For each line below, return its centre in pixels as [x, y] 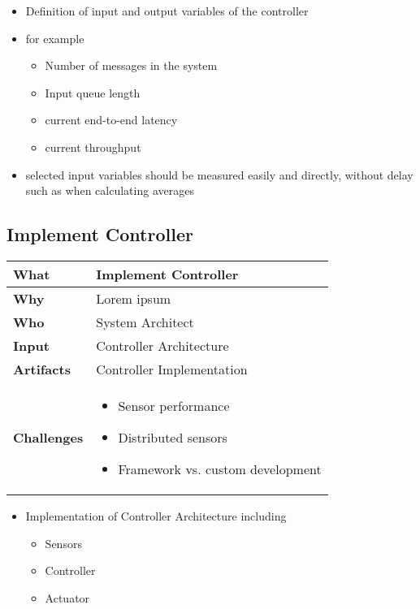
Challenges [48, 437]
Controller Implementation [172, 369]
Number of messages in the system [131, 65]
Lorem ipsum [134, 298]
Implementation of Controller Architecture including [156, 515]
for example [55, 38]
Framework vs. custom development [220, 469]
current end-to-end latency [111, 120]
